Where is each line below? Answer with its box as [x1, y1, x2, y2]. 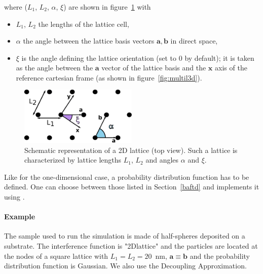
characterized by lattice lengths [24, 154, 122, 165]
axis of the [215, 62, 247, 73]
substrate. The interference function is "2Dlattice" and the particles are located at [4, 240, 258, 251]
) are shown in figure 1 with [63, 1, 151, 12]
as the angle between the [16, 62, 93, 73]
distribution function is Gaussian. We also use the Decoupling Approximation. [4, 260, 247, 271]
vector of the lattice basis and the [101, 62, 206, 73]
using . [4, 191, 25, 202]
